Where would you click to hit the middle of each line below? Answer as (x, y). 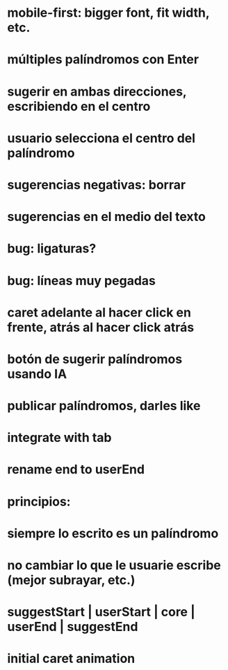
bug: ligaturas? (52, 249)
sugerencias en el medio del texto (107, 217)
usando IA (37, 374)
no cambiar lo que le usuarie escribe (114, 565)
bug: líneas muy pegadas (82, 281)
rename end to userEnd (76, 470)
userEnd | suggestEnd (73, 627)
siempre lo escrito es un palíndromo (113, 533)
